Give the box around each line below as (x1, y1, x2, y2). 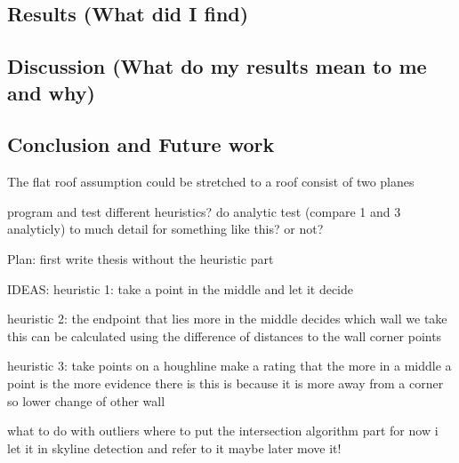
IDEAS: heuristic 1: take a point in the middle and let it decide (7, 279, 354, 298)
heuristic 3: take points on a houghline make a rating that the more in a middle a (7, 356, 452, 375)
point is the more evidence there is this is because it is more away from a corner (7, 373, 444, 392)
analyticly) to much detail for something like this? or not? (7, 220, 324, 238)
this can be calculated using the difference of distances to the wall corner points (7, 326, 442, 345)
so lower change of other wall (7, 391, 165, 410)
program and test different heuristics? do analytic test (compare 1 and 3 (7, 202, 401, 220)
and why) (7, 78, 95, 106)
